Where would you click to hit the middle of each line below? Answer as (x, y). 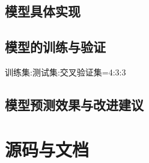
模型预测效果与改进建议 (74, 104)
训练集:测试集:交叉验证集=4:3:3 (65, 72)
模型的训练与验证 (55, 47)
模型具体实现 (43, 11)
